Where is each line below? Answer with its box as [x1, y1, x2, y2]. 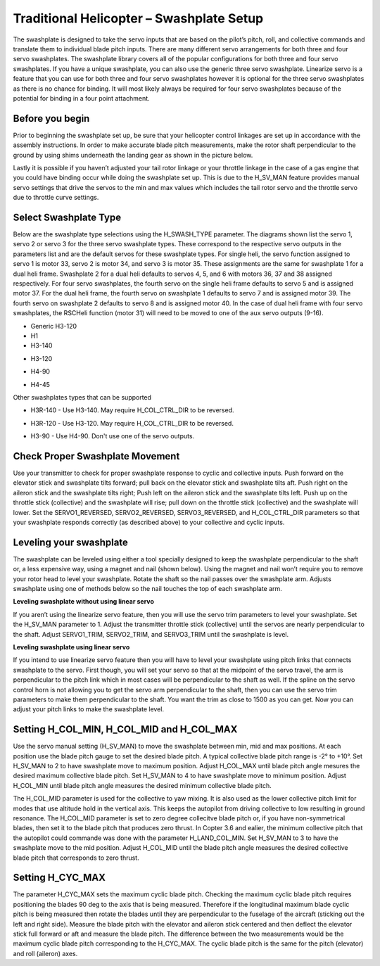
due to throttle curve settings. [13, 193, 99, 202]
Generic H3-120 [30, 322, 77, 330]
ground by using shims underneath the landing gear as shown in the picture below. [13, 151, 253, 159]
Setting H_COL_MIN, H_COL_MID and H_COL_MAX [13, 723, 238, 735]
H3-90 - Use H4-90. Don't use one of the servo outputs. [30, 432, 195, 440]
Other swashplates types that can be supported [13, 393, 151, 401]
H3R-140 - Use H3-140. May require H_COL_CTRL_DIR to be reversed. [30, 406, 234, 414]
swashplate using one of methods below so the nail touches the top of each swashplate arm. [13, 585, 283, 593]
